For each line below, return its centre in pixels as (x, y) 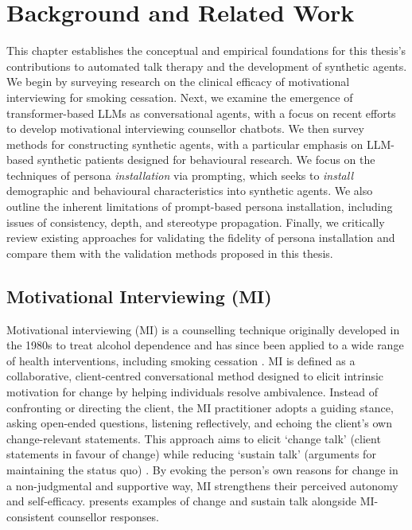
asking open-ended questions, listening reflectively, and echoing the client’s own (199, 423)
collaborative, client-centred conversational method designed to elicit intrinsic (195, 376)
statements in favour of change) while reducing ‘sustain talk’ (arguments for (191, 454)
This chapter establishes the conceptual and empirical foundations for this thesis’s (206, 51)
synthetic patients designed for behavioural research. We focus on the (206, 160)
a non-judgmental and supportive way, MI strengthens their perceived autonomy (202, 485)
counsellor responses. (109, 516)
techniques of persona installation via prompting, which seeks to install (180, 175)
